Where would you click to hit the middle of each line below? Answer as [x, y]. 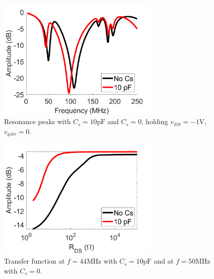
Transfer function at [34, 261]
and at [164, 261]
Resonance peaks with [37, 121]
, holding [155, 121]
